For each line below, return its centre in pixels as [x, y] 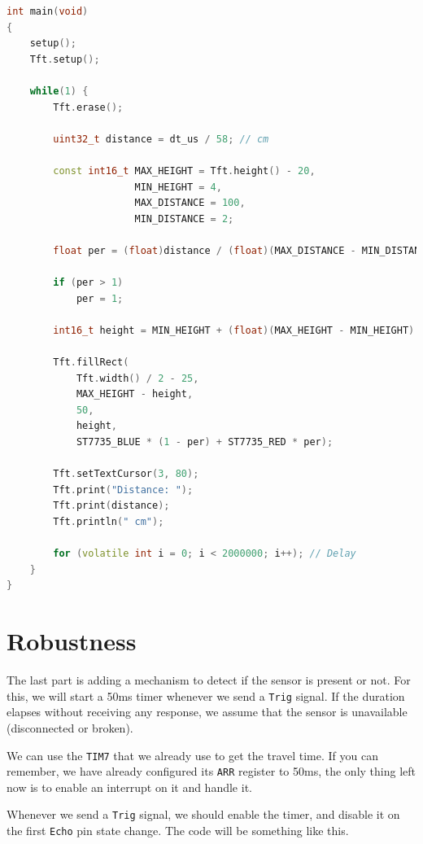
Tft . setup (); [65, 59]
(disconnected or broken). [70, 727]
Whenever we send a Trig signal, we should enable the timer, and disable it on [203, 814]
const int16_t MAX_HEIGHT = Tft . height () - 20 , [184, 171]
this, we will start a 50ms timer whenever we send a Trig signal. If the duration [206, 695]
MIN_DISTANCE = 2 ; [184, 219]
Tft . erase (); [88, 107]
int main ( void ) [48, 11]
